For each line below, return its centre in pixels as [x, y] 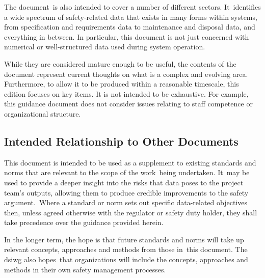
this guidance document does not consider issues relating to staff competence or [128, 104]
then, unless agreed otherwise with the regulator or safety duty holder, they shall [131, 212]
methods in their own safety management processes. [85, 269]
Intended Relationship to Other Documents [121, 141]
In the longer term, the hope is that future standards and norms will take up [124, 239]
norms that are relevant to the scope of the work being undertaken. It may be [127, 172]
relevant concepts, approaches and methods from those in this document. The [126, 249]
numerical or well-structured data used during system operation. [105, 47]
